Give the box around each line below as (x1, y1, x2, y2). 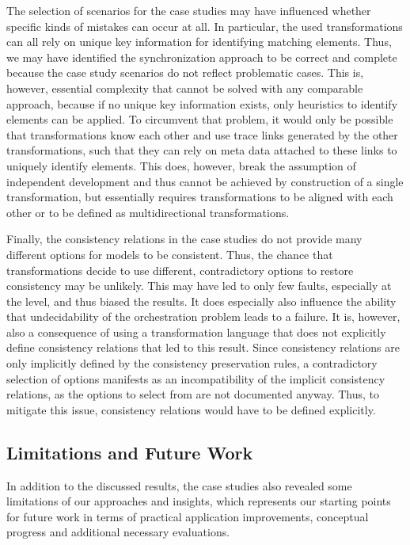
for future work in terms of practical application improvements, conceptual (6, 508, 369, 524)
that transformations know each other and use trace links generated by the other (6, 126, 398, 143)
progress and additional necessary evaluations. (6, 524, 230, 540)
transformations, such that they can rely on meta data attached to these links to (6, 142, 397, 158)
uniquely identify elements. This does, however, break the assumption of (6, 157, 356, 173)
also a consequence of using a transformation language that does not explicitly (6, 323, 386, 340)
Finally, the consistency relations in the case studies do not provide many (6, 231, 363, 247)
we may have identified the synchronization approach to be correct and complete (6, 48, 397, 65)
